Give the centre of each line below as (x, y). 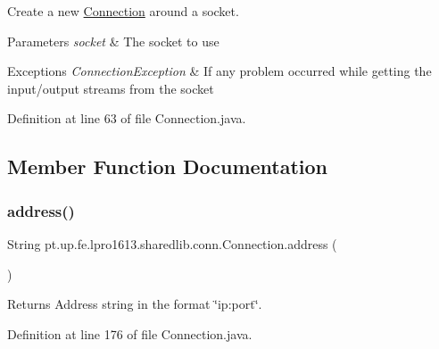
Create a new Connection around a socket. (123, 11)
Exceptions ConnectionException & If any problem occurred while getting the (219, 71)
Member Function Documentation (168, 166)
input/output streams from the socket (111, 88)
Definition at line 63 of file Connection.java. (127, 118)
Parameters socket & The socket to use (113, 41)
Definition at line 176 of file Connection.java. (130, 333)
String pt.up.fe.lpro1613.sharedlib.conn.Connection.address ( (172, 243)
